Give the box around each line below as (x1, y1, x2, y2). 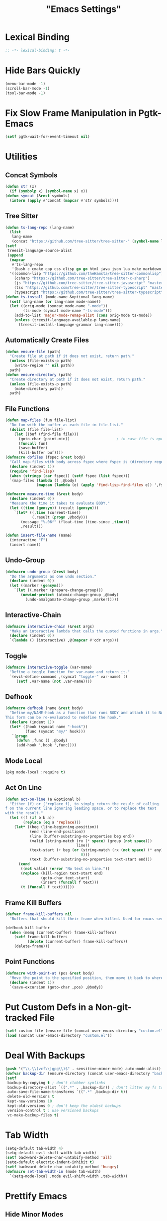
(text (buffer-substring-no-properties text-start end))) (29, 857, 153, 862)
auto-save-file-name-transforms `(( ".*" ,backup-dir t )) (7, 1090, 128, 1095)
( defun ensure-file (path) (5, 349, 61, 354)
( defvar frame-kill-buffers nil (5, 911, 72, 917)
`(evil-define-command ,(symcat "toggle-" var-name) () (9, 674, 128, 679)
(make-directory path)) (14, 386, 64, 391)
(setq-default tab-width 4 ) (5, 1146, 64, 1151)
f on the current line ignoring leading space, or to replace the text (5, 806, 157, 811)
